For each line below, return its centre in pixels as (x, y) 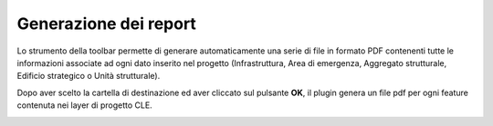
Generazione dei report (106, 24)
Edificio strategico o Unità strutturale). (89, 76)
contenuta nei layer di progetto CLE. (84, 105)
